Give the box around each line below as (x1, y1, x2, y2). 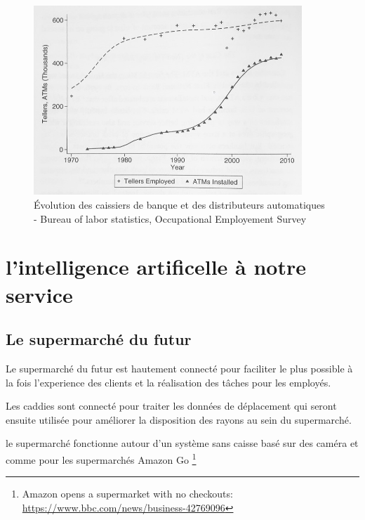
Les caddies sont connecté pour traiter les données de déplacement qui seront (6, 398, 337, 413)
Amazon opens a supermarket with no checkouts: (22, 486, 233, 501)
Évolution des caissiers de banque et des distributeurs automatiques (34, 197, 325, 212)
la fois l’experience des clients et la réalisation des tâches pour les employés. (6, 375, 331, 389)
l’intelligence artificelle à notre (6, 252, 306, 281)
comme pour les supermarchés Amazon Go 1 (6, 450, 197, 467)
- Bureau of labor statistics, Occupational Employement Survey (34, 211, 307, 226)
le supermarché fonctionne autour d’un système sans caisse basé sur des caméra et (6, 436, 359, 450)
